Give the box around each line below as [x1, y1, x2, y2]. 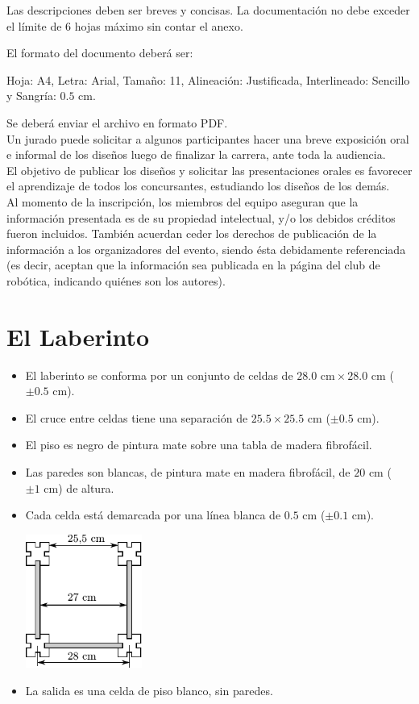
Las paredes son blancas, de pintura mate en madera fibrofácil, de [25, 464, 351, 480]
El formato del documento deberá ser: [6, 44, 193, 61]
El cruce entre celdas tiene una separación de [25, 409, 248, 426]
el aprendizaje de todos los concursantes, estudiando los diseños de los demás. [6, 177, 390, 194]
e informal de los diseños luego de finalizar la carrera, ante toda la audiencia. [6, 146, 386, 163]
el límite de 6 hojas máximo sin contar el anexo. [6, 17, 243, 34]
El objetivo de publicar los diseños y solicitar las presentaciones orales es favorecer [6, 161, 413, 178]
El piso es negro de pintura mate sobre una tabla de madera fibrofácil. [25, 436, 372, 453]
